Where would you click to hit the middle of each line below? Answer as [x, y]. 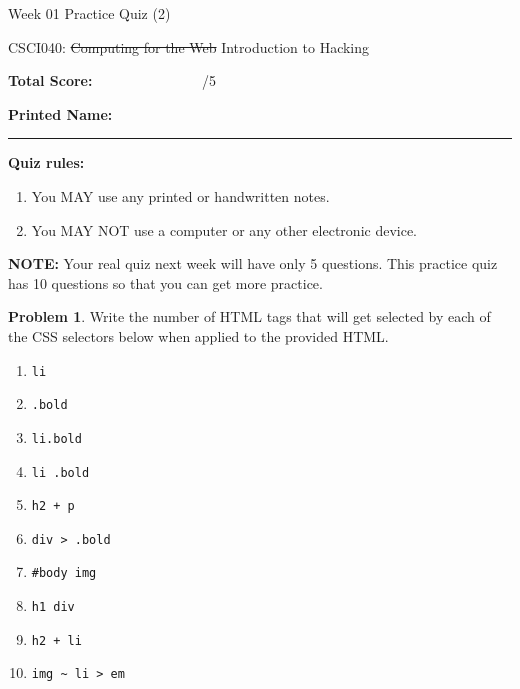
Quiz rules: [46, 162]
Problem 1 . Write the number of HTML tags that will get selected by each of [249, 316]
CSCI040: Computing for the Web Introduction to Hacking [189, 46]
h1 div [53, 607]
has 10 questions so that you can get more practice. [165, 282]
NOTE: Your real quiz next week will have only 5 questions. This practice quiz [253, 263]
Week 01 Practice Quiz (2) [89, 13]
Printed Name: [60, 113]
